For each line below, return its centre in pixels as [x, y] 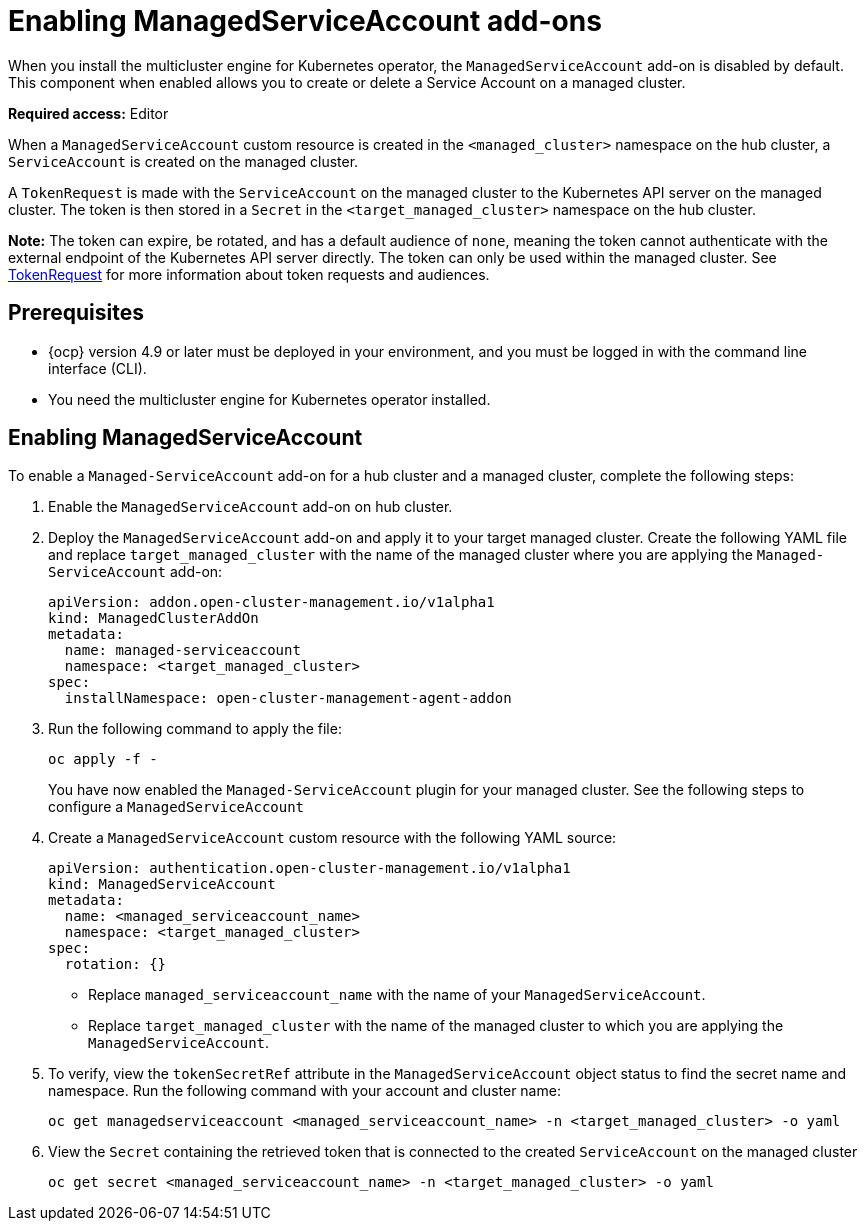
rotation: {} [115, 964]
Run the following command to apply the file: [195, 729]
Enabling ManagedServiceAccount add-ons [305, 21]
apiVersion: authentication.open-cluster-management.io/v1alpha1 [309, 868]
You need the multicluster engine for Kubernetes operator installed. [269, 399]
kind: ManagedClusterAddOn [153, 618]
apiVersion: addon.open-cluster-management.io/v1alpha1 [271, 602]
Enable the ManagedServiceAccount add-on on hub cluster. [250, 507]
